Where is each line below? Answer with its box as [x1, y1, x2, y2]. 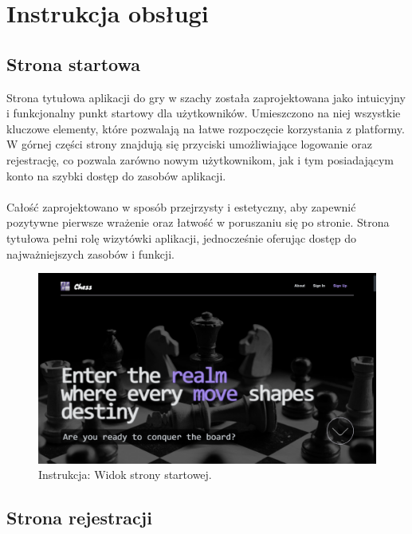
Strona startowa [6, 51, 140, 76]
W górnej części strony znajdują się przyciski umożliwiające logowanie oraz [6, 136, 372, 152]
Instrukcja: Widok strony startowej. [38, 466, 212, 483]
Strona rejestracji [6, 505, 152, 530]
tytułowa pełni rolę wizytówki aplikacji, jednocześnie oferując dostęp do [6, 229, 356, 246]
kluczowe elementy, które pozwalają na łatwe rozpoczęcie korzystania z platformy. [6, 120, 405, 136]
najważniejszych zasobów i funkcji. [6, 245, 175, 262]
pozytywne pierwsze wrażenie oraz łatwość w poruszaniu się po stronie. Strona [6, 214, 390, 231]
